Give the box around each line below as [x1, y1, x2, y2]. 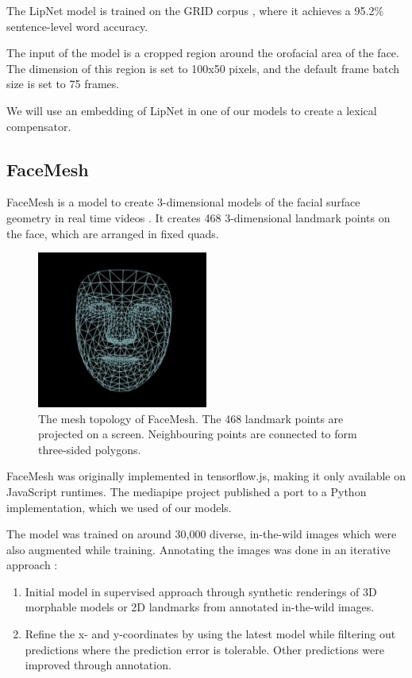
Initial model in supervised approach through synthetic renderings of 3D [25, 583, 377, 599]
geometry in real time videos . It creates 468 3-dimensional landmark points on [6, 209, 391, 225]
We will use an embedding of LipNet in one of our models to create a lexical [6, 102, 377, 118]
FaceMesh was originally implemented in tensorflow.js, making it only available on [6, 468, 406, 484]
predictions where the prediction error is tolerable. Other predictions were [25, 641, 384, 657]
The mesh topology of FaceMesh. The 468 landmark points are [38, 410, 344, 426]
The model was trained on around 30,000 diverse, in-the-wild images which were [6, 526, 397, 542]
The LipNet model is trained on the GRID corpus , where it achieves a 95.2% [6, 2, 384, 18]
